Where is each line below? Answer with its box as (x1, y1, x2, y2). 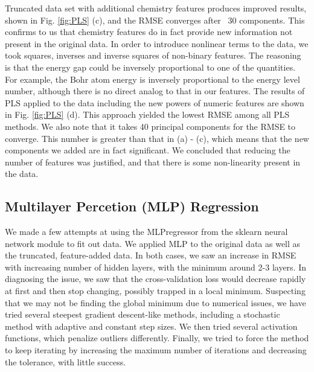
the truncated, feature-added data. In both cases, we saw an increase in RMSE (5, 249, 296, 261)
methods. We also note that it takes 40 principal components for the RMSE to (5, 120, 296, 132)
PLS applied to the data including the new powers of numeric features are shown (5, 96, 304, 109)
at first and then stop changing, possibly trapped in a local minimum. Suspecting (5, 284, 306, 297)
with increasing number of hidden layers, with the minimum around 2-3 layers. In (5, 260, 306, 273)
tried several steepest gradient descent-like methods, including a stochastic (5, 308, 280, 321)
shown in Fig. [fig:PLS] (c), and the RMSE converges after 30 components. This (5, 13, 305, 26)
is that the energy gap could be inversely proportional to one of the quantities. (5, 60, 296, 73)
